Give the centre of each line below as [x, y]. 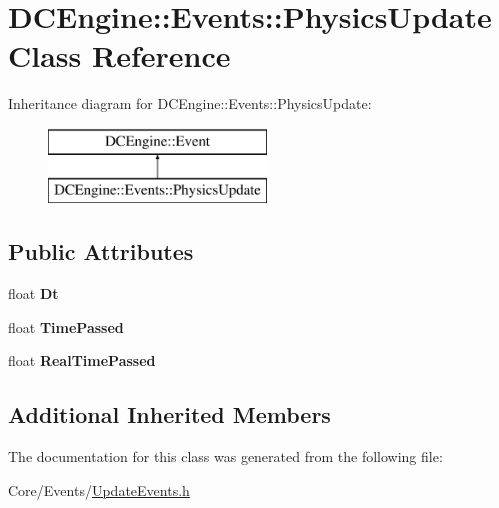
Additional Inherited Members [169, 414]
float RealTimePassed [82, 360]
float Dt [33, 293]
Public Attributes [101, 251]
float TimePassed [66, 326]
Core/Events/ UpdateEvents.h [99, 489]
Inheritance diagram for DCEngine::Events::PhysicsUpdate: [190, 103]
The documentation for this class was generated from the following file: [225, 456]
